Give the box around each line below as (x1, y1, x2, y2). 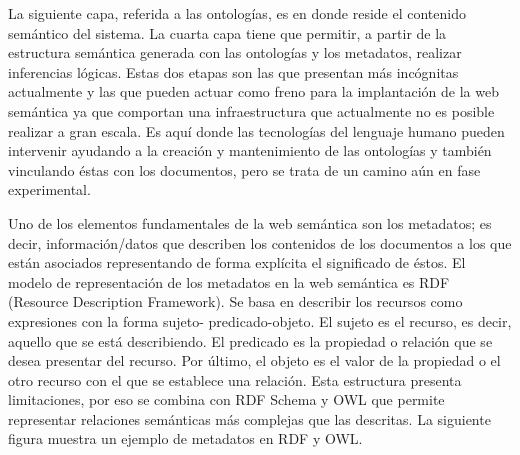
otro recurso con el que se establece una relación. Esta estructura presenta (8, 369, 462, 390)
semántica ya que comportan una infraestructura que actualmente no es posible (8, 100, 495, 121)
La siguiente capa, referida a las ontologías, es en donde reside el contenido (8, 3, 466, 23)
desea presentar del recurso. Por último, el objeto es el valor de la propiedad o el (8, 350, 501, 371)
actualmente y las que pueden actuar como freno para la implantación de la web (8, 81, 499, 102)
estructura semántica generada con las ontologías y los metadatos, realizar (8, 42, 462, 63)
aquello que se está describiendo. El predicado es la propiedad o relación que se (8, 330, 493, 351)
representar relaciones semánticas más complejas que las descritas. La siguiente (8, 408, 491, 429)
